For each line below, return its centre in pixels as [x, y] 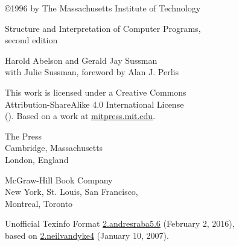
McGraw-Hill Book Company [59, 180]
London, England [37, 159]
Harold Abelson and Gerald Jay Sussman [81, 60]
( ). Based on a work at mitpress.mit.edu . [80, 116]
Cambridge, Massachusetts [54, 148]
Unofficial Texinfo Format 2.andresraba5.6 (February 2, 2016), [120, 223]
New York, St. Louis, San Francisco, [72, 192]
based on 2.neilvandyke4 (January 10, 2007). [87, 235]
